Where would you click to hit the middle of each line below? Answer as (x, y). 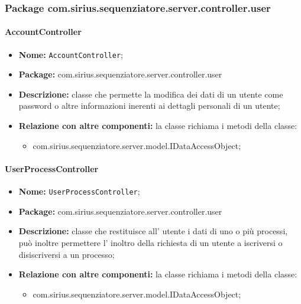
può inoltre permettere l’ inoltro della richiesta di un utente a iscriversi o (150, 242)
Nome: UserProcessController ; (79, 191)
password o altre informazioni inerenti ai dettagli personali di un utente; (149, 106)
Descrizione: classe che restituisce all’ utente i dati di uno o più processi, (153, 231)
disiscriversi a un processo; (67, 254)
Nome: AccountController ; (71, 54)
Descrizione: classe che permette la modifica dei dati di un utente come (151, 94)
